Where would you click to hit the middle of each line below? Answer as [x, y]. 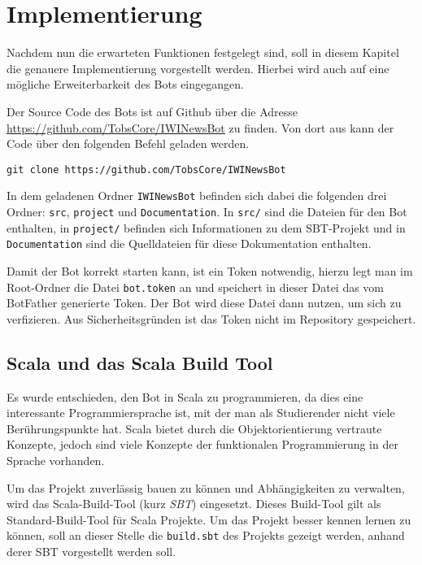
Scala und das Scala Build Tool [140, 362]
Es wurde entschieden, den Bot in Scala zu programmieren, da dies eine [185, 396]
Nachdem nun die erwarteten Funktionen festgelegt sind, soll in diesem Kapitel [203, 52]
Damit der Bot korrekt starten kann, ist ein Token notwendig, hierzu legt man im [210, 270]
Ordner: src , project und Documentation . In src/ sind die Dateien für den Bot [207, 211]
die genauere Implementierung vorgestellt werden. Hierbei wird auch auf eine [198, 68]
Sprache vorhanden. [56, 460]
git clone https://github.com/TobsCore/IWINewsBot [146, 169]
